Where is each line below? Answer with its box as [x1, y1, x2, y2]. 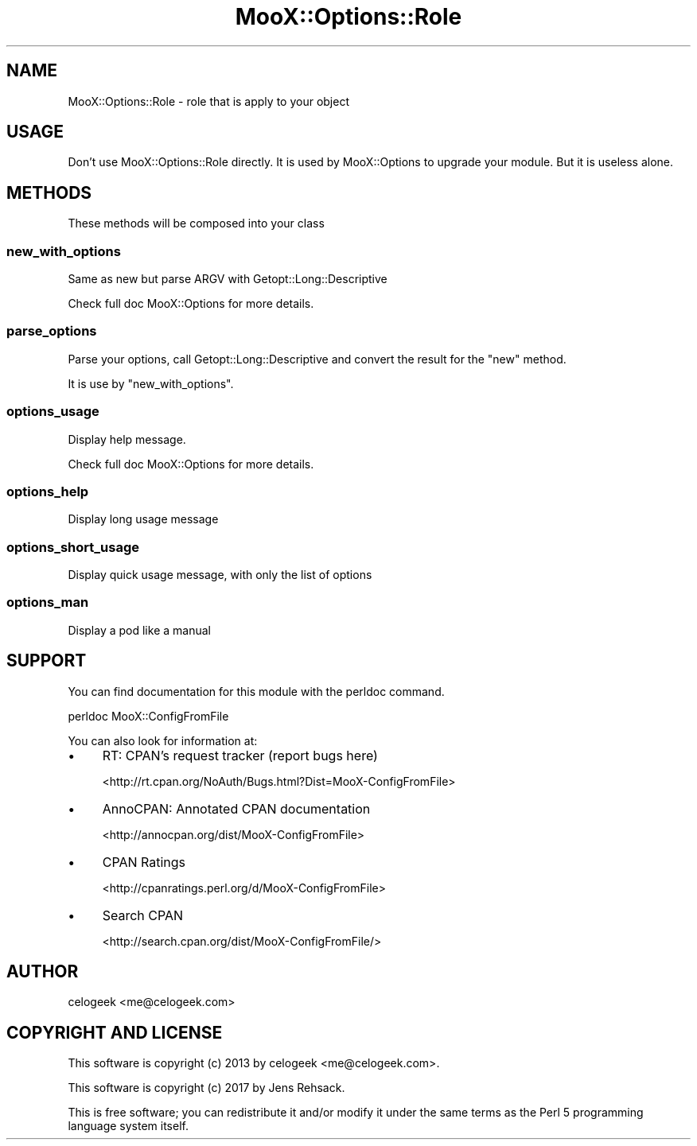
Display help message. [68, 432, 186, 446]
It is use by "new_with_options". [68, 376, 234, 390]
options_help [6, 483, 89, 499]
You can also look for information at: [68, 733, 258, 748]
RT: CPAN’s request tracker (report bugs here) [102, 747, 378, 763]
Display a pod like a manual [68, 623, 211, 637]
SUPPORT [6, 651, 87, 671]
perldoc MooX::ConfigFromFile [68, 709, 229, 723]
